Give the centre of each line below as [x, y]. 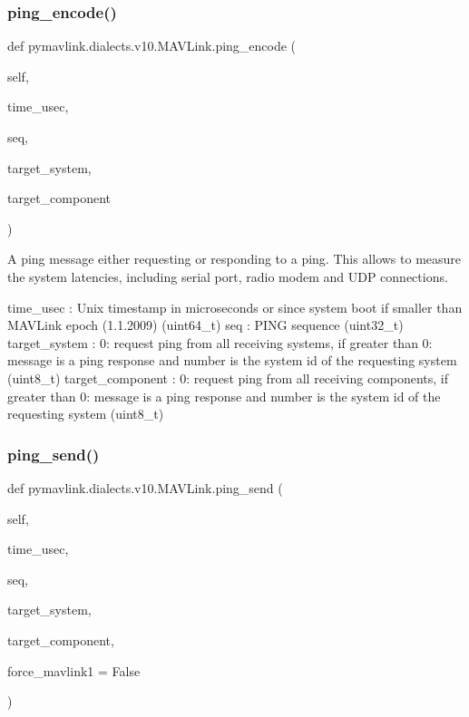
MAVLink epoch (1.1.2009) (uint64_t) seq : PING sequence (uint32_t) [205, 325]
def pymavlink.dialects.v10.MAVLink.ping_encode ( [152, 46]
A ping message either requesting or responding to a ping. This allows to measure [234, 259]
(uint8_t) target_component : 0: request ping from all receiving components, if [228, 378]
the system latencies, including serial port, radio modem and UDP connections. [228, 276]
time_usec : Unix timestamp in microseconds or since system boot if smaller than [235, 307]
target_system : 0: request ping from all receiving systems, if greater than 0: [220, 342]
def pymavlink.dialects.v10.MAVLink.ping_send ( [145, 487]
